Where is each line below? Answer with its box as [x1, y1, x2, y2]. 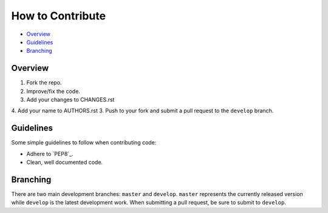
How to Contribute [11, 9, 106, 22]
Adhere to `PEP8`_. [26, 150, 73, 157]
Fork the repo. [26, 79, 62, 86]
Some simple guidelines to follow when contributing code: [11, 139, 157, 146]
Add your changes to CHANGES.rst [26, 96, 115, 103]
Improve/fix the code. [26, 87, 80, 95]
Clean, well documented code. [26, 158, 103, 166]
